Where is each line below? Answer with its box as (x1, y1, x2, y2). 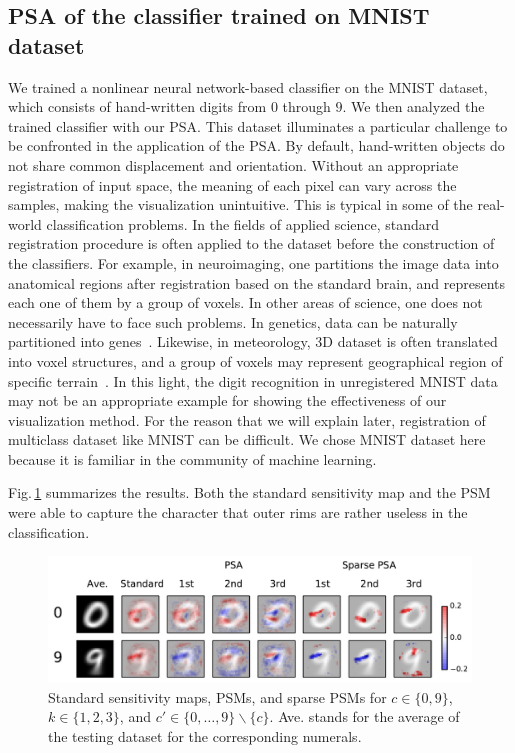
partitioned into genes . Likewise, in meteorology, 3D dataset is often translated (8, 331, 498, 352)
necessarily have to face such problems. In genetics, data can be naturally (8, 311, 458, 332)
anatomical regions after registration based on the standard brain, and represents (8, 272, 506, 293)
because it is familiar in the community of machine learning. (8, 448, 377, 469)
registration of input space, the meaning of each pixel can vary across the (8, 174, 457, 195)
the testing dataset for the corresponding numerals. (48, 725, 362, 746)
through (282, 96, 331, 117)
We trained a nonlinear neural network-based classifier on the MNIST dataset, (8, 76, 488, 97)
